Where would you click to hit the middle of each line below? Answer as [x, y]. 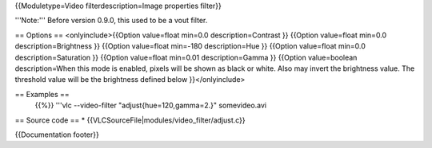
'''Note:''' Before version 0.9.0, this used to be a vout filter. [111, 21]
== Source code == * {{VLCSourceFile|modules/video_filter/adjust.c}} [130, 120]
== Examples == [42, 94]
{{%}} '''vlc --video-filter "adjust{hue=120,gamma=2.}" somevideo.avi [151, 105]
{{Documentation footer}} [57, 134]
